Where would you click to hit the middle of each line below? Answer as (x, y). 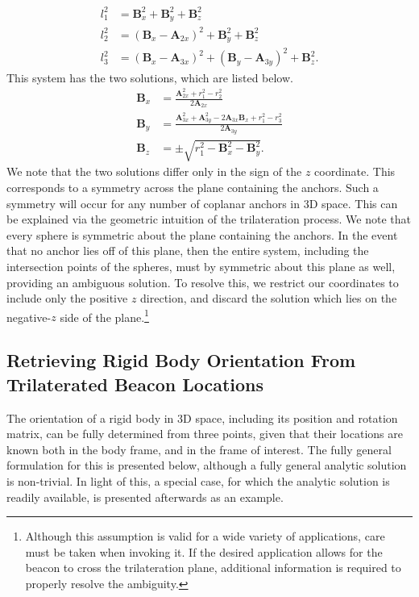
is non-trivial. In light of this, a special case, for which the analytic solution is (198, 480)
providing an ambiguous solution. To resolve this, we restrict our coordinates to (203, 282)
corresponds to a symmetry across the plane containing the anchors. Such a (193, 187)
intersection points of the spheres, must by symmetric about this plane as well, (201, 266)
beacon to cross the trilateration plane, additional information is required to (213, 568)
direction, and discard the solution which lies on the (269, 298)
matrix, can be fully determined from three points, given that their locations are (205, 434)
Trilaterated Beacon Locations (135, 384)
